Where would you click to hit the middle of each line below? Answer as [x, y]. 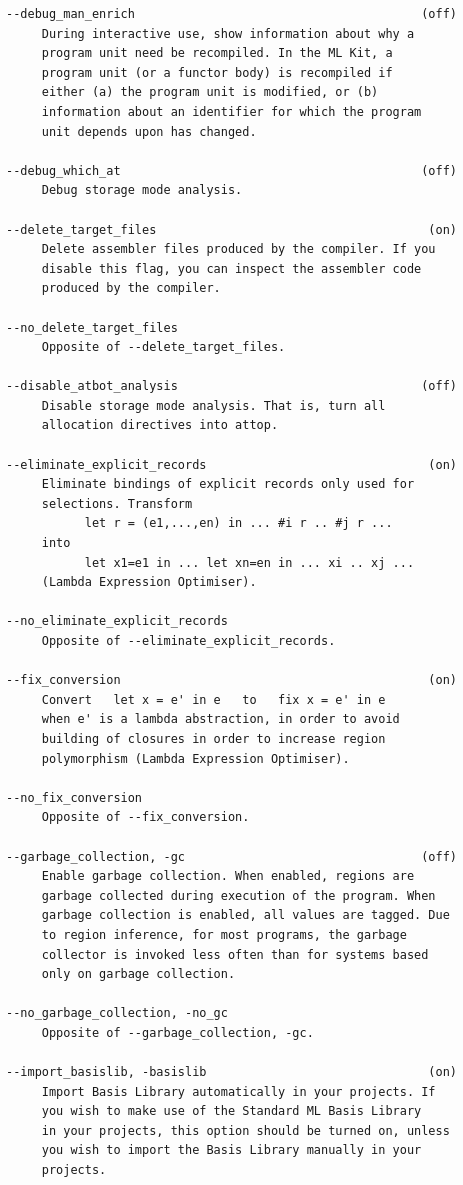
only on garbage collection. [138, 974]
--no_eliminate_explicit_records [117, 621]
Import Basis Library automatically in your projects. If [238, 1091]
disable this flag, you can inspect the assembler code [231, 268]
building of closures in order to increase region [213, 738]
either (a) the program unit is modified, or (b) [210, 92]
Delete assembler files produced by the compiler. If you [238, 249]
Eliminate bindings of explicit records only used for [228, 484]
